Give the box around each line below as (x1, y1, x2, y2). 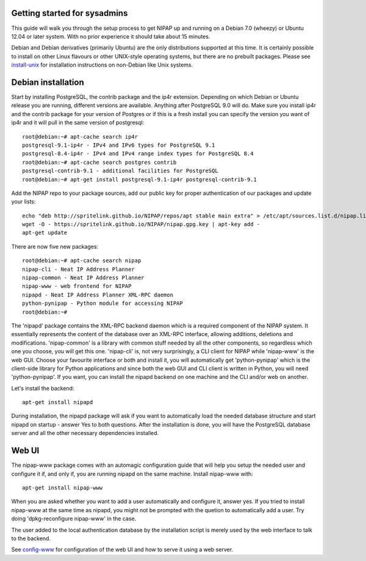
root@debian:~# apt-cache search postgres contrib (22, 159, 177, 166)
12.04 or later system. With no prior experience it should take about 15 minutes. (11, 32, 210, 40)
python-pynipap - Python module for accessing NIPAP (22, 300, 183, 307)
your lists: (11, 198, 36, 205)
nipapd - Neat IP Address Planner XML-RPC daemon (22, 291, 174, 298)
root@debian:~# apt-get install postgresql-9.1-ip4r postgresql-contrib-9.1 (22, 176, 257, 183)
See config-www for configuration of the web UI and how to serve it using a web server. (11, 546, 234, 553)
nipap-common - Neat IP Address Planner (22, 274, 145, 281)
